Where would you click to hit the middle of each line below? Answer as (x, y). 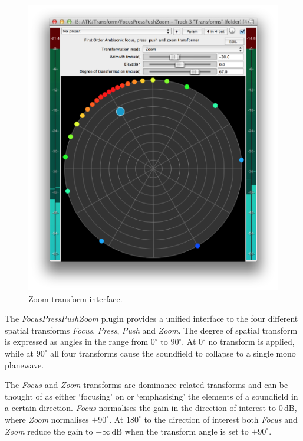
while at (19, 353)
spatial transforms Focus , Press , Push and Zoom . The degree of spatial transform (151, 330)
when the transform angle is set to (187, 431)
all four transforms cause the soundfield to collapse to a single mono (173, 353)
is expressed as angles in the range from (77, 342)
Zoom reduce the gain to (49, 431)
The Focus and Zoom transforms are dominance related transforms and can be (146, 385)
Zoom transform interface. (75, 298)
